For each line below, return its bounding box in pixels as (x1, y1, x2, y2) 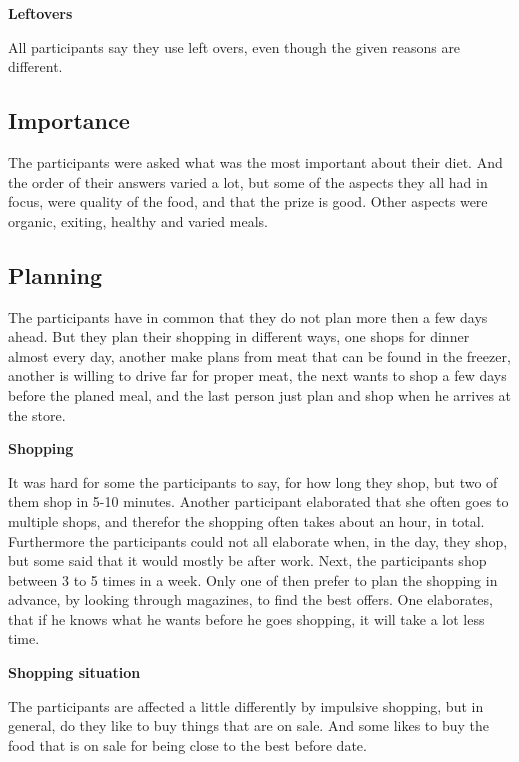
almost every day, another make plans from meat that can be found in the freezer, (8, 345, 511, 366)
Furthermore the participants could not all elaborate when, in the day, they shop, (8, 530, 508, 551)
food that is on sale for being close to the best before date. (8, 734, 367, 755)
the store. (8, 404, 66, 425)
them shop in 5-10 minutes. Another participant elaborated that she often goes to (8, 491, 509, 512)
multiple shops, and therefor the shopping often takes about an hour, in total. (8, 510, 485, 531)
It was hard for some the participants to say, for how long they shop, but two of (8, 471, 498, 492)
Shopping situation (8, 662, 141, 683)
